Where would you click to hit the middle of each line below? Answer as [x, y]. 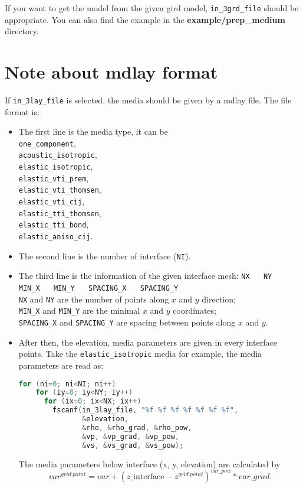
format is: [22, 111]
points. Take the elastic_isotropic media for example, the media [140, 354]
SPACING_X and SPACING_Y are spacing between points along [127, 322]
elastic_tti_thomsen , [60, 212]
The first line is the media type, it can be [93, 131]
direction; [219, 299]
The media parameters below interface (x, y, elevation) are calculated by [149, 463]
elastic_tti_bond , [54, 224]
